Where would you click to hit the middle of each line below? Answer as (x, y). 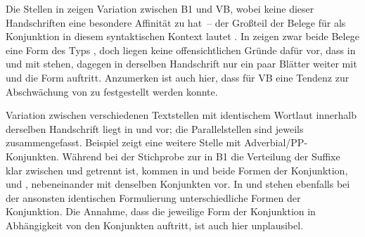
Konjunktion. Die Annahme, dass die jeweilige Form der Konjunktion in (161, 211)
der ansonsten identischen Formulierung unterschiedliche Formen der (153, 197)
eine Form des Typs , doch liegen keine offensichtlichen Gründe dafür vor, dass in (181, 50)
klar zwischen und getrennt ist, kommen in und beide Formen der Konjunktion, (177, 170)
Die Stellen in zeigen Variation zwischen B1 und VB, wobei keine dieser (160, 8)
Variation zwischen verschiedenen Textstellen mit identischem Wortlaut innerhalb (181, 115)
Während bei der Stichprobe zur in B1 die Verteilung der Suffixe (201, 156)
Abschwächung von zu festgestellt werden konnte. (112, 91)
